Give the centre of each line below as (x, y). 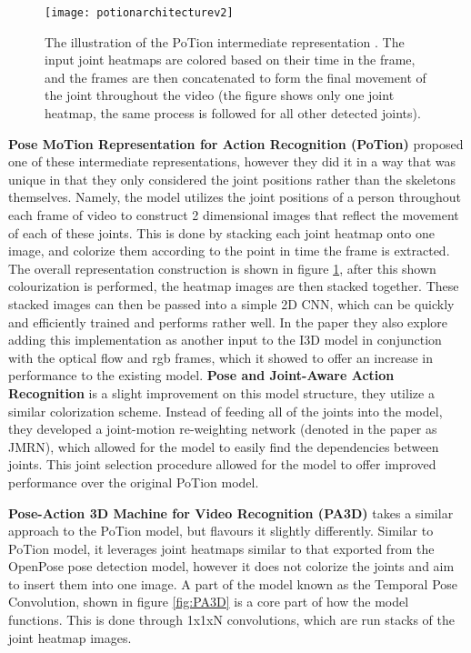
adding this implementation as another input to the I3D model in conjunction (225, 340)
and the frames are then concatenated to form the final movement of (235, 77)
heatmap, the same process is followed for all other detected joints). (233, 113)
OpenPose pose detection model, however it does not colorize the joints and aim (231, 566)
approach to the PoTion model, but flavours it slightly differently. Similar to (221, 531)
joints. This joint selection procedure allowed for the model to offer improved (222, 464)
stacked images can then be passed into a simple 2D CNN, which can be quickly (231, 303)
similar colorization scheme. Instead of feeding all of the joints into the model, (225, 411)
